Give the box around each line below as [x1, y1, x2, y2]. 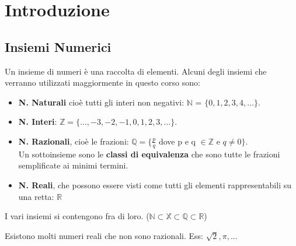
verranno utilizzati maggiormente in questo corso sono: [5, 76, 200, 89]
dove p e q [158, 135, 196, 147]
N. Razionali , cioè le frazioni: [18, 135, 129, 147]
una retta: [18, 190, 54, 202]
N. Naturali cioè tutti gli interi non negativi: [18, 96, 184, 108]
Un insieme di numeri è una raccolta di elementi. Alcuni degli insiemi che [5, 65, 267, 77]
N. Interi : [18, 115, 57, 128]
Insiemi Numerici [5, 37, 112, 55]
